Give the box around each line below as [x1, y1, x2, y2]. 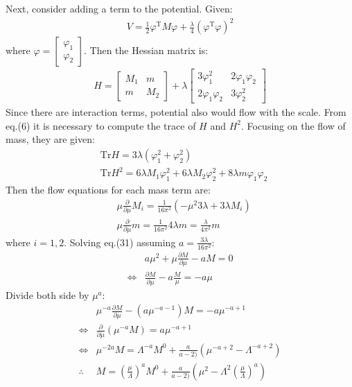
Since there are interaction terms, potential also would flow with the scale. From [6, 104, 346, 119]
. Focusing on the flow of [240, 118, 346, 132]
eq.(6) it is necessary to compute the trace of [6, 118, 196, 132]
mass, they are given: [6, 132, 95, 146]
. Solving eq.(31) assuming [64, 234, 176, 249]
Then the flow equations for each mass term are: [6, 182, 211, 197]
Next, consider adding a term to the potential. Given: [6, 1, 233, 15]
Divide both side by [6, 287, 89, 302]
